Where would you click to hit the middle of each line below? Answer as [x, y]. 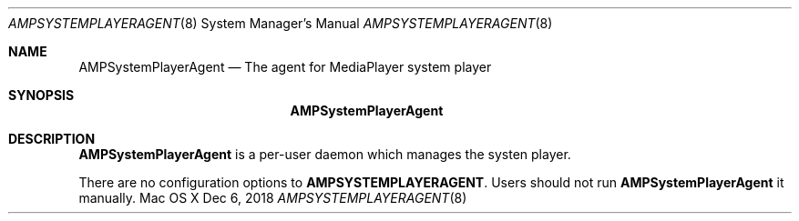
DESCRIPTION [52, 139]
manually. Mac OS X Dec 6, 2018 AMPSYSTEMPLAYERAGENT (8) [273, 198]
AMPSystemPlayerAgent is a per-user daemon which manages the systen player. [325, 154]
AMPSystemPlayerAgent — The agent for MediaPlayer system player [285, 67]
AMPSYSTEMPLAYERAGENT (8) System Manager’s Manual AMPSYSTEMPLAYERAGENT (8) [281, 23]
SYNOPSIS [41, 95]
